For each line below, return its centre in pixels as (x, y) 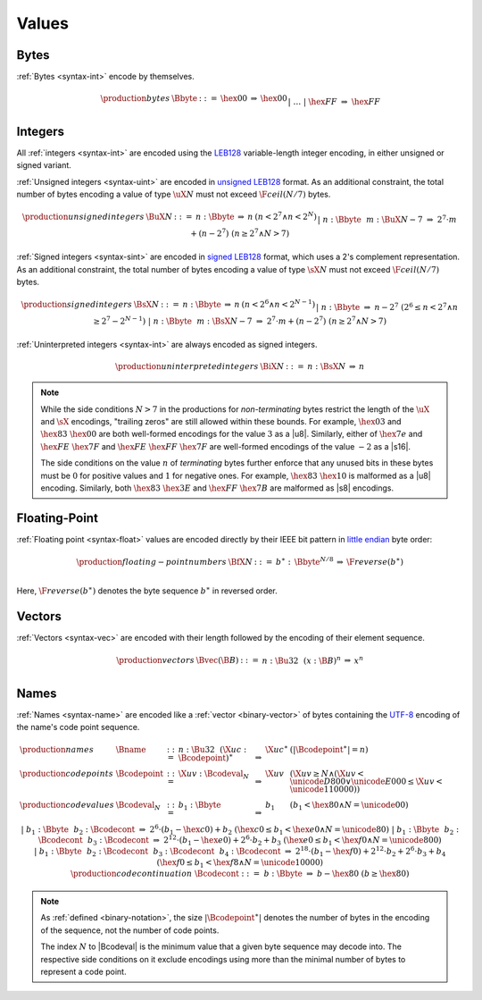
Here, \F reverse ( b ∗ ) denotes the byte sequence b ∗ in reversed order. (147, 590)
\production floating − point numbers (152, 562)
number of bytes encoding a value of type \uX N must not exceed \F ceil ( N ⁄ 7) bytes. (174, 194)
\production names (56, 749)
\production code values (67, 805)
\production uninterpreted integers (187, 367)
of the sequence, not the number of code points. (130, 930)
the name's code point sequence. (78, 727)
